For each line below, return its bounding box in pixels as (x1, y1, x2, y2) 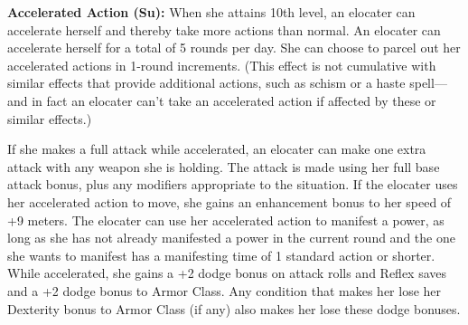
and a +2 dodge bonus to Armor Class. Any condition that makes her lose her (7, 281, 442, 300)
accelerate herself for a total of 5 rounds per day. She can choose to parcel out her (7, 38, 461, 57)
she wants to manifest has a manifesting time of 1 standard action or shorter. (7, 245, 435, 264)
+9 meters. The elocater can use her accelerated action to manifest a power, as (7, 210, 445, 229)
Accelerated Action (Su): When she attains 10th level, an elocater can (7, 3, 416, 21)
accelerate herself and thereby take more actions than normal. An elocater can (7, 20, 441, 39)
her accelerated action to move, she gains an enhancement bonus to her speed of (7, 192, 452, 211)
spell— (409, 73, 447, 92)
